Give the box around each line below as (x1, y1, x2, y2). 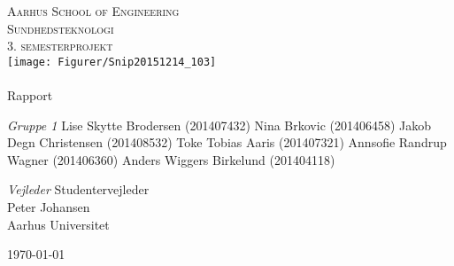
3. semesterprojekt (7, 36, 113, 55)
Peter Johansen (7, 198, 90, 215)
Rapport (7, 86, 53, 105)
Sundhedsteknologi (7, 19, 114, 37)
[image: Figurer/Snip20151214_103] (7, 55, 217, 68)
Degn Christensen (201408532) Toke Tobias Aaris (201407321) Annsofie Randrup (7, 133, 447, 152)
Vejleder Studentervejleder (7, 180, 150, 199)
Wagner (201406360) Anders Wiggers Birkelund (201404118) (7, 150, 335, 168)
